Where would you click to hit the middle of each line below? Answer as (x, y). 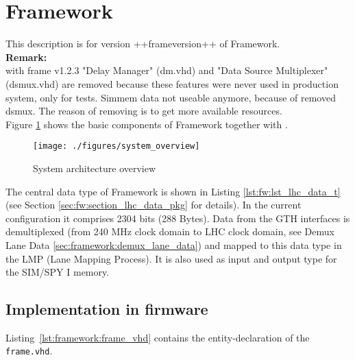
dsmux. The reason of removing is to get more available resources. (144, 111)
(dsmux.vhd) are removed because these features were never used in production (172, 83)
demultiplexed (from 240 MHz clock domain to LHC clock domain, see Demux (170, 231)
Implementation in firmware (107, 309)
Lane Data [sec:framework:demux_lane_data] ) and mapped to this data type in (174, 244)
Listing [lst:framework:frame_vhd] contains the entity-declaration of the (158, 337)
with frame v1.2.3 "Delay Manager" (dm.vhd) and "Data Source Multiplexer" (167, 70)
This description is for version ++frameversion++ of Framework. (143, 44)
